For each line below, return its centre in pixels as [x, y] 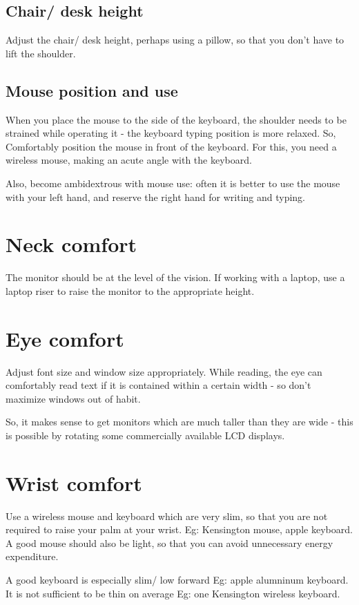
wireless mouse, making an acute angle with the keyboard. [129, 160]
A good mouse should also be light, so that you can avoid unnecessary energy [169, 542]
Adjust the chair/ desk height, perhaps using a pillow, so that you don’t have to [175, 40]
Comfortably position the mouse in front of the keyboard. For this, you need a [171, 146]
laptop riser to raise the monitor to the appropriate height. [130, 290]
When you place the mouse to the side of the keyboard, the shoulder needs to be [176, 119]
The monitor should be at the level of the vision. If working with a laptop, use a [175, 277]
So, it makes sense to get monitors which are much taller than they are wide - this [179, 422]
